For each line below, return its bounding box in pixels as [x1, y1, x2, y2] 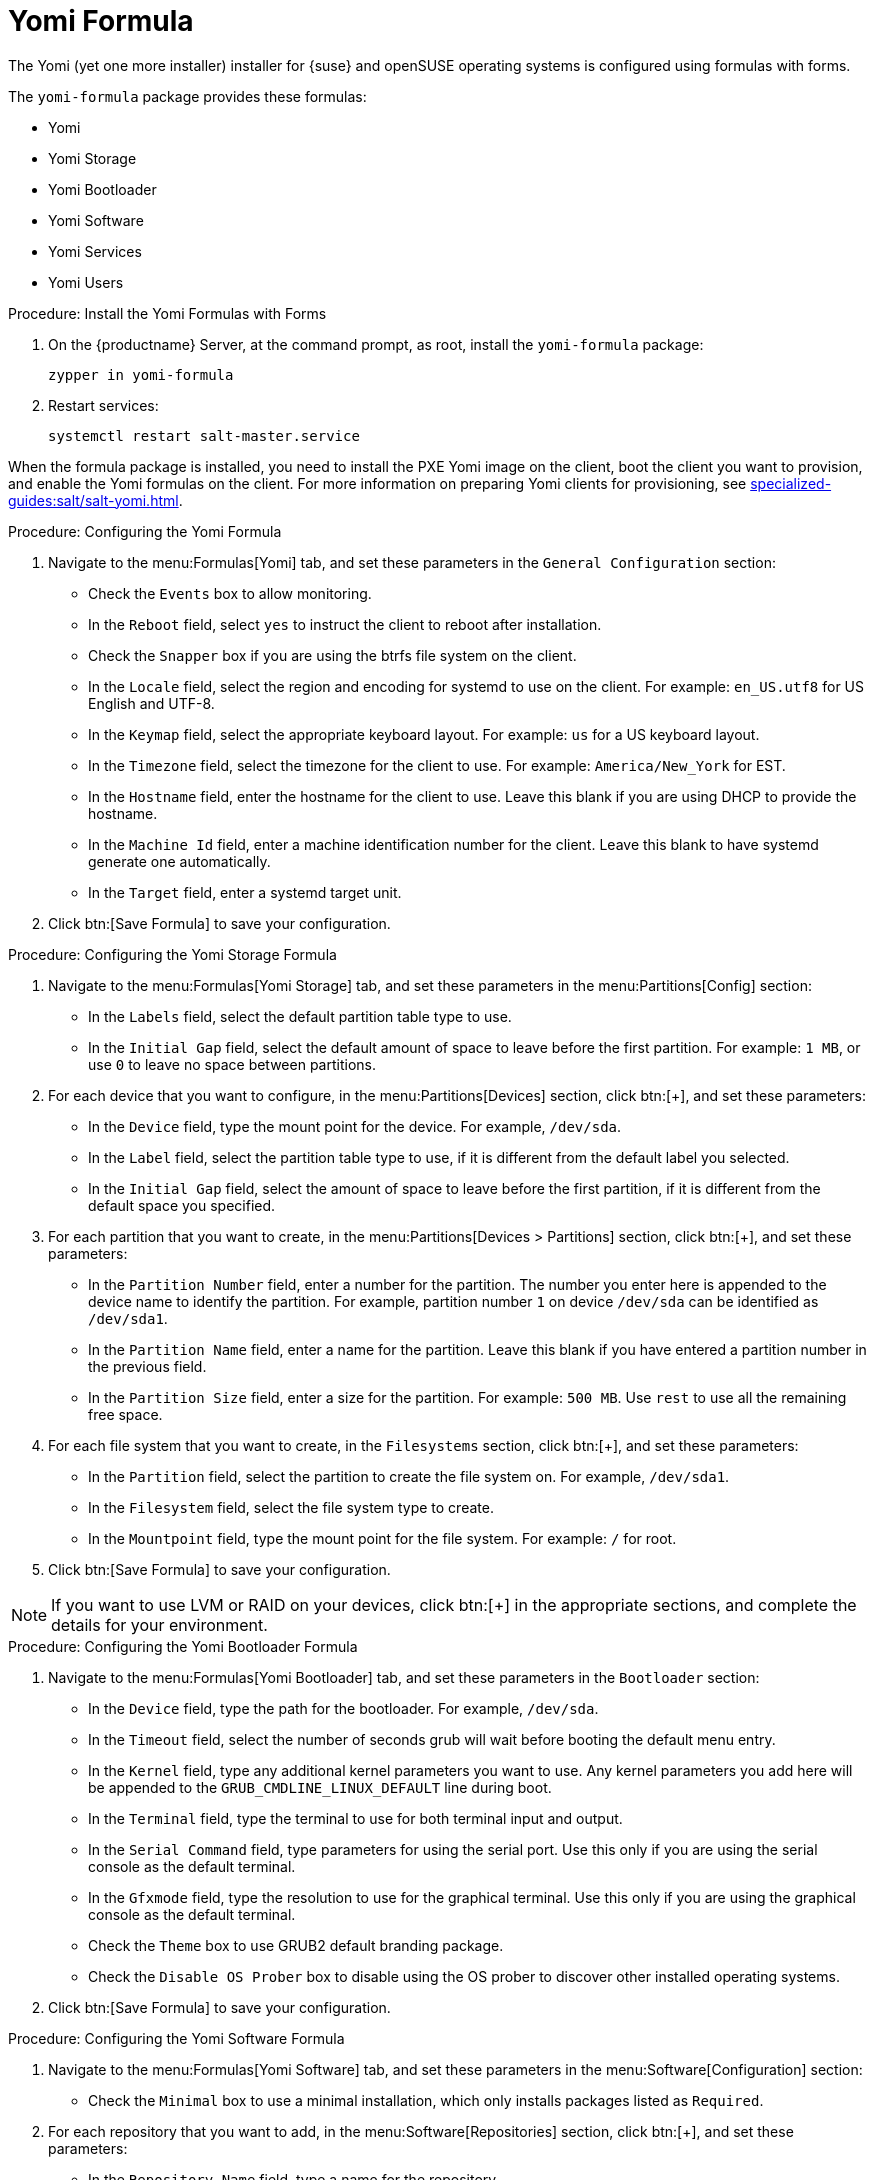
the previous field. [88, 1357, 207, 1375]
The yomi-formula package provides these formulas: [8, 87, 367, 105]
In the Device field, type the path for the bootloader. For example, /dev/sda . [88, 1699, 599, 1717]
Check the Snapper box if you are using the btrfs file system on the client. [88, 646, 577, 664]
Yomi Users [48, 273, 124, 291]
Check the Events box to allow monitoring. [88, 584, 372, 602]
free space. [88, 1405, 163, 1423]
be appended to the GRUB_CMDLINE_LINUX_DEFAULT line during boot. [88, 1778, 552, 1796]
